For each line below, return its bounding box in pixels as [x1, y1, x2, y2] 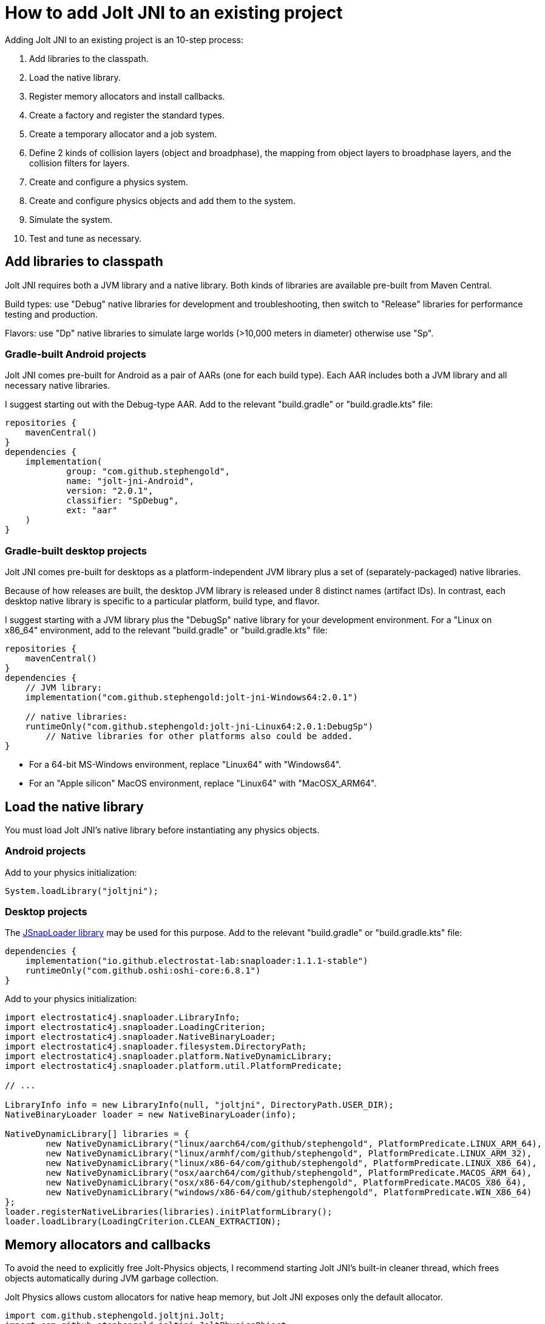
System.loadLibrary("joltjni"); [5, 886, 158, 896]
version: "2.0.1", [66, 486, 154, 496]
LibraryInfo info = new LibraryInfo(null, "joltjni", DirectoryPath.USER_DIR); [5, 1100, 394, 1110]
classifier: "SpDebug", [66, 496, 179, 506]
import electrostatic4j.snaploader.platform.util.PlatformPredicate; [5, 1061, 343, 1071]
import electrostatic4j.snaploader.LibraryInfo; [5, 1012, 240, 1023]
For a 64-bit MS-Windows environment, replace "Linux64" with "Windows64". [29, 759, 342, 770]
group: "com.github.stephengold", [66, 466, 230, 477]
